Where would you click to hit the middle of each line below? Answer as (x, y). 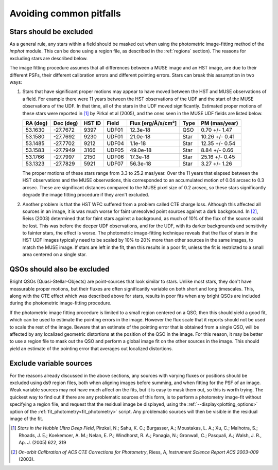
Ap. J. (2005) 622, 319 (42, 443)
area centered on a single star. (55, 255)
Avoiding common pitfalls (65, 13)
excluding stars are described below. (48, 58)
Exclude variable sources (51, 363)
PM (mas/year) (220, 123)
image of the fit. (26, 419)
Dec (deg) (66, 123)
